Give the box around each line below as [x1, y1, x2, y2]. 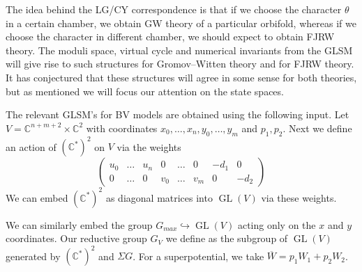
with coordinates [86, 120, 158, 135]
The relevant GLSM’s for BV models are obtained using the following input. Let [6, 107, 349, 122]
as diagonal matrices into [105, 190, 213, 205]
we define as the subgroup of [165, 231, 288, 246]
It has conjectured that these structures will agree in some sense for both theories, [6, 70, 357, 84]
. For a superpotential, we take [133, 248, 264, 263]
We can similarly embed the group [6, 217, 153, 232]
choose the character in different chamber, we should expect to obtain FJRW [6, 29, 335, 44]
